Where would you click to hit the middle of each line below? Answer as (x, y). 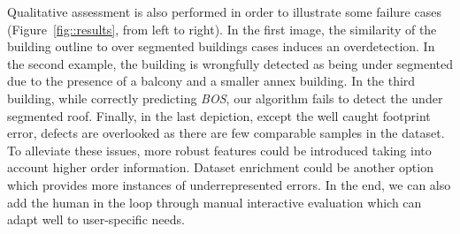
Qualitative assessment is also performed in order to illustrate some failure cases (224, 11)
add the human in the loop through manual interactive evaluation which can (215, 202)
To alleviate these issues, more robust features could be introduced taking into (219, 150)
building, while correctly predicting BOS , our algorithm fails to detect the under (225, 98)
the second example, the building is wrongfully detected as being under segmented (230, 63)
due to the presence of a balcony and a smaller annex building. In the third (211, 81)
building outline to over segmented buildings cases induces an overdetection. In (221, 46)
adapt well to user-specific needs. (96, 219)
